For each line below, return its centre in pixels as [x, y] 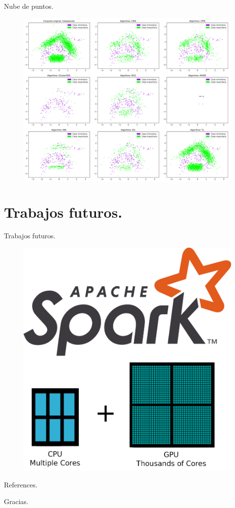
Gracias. [16, 501]
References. [21, 484]
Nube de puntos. [29, 6]
